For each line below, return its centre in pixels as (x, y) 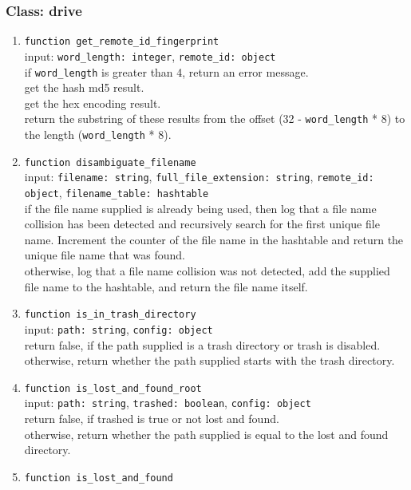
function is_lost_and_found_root (113, 388)
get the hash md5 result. (84, 87)
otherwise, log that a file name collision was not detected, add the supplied (207, 271)
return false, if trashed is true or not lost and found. (152, 419)
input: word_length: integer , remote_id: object (150, 55)
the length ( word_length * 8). (98, 134)
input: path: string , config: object (119, 328)
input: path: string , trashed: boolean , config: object (168, 403)
